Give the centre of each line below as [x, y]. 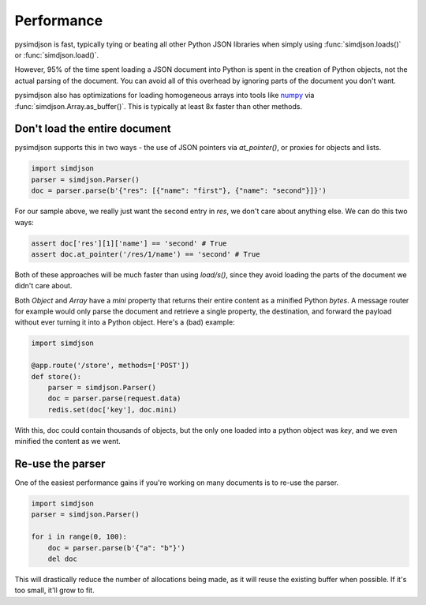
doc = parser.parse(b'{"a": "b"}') [116, 548]
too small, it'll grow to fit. [54, 590]
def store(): [56, 376]
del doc [63, 559]
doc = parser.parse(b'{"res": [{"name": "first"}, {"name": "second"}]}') [179, 191]
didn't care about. [43, 286]
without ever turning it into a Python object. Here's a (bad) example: [125, 322]
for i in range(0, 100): [79, 537]
